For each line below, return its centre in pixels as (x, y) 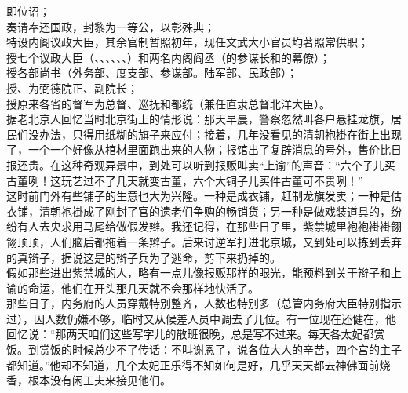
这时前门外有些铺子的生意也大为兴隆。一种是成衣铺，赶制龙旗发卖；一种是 (199, 196)
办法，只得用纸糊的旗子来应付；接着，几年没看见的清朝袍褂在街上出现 (220, 134)
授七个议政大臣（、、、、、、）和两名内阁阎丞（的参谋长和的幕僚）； (168, 57)
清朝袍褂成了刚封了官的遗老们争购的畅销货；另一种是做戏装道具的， (215, 211)
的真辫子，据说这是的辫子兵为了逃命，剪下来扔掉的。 (144, 257)
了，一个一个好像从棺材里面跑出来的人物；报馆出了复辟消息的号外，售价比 (199, 149)
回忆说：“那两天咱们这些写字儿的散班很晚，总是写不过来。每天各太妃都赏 (196, 334)
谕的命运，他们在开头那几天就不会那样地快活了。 (133, 287)
